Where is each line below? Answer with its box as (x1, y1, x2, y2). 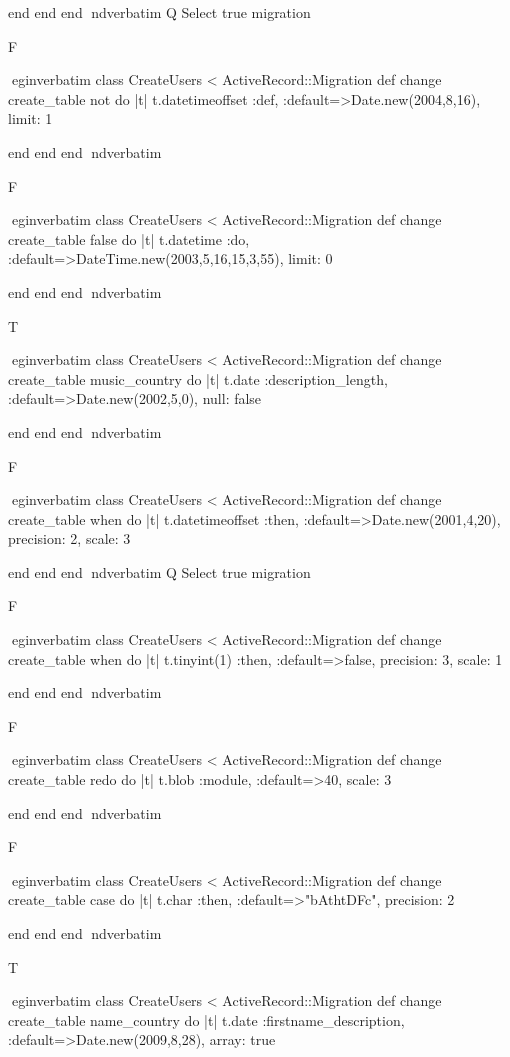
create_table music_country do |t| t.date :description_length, (8, 368, 388, 389)
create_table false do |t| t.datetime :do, (8, 228, 250, 249)
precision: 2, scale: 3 (8, 528, 131, 549)
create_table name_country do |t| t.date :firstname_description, (8, 1009, 405, 1030)
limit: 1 (8, 108, 53, 129)
